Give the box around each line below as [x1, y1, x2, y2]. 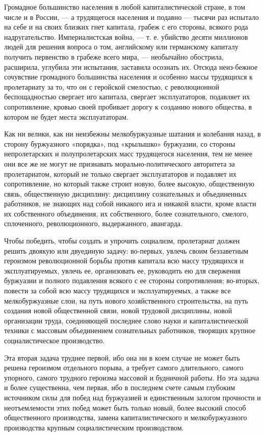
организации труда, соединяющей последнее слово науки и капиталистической [4, 315, 248, 325]
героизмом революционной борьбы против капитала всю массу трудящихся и [4, 255, 244, 266]
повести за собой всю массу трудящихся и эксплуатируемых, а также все [4, 285, 231, 296]
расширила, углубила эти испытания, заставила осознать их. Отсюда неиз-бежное [4, 61, 258, 72]
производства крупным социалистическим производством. [4, 422, 184, 432]
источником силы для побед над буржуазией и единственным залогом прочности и [4, 392, 261, 402]
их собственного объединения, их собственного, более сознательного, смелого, [4, 208, 249, 219]
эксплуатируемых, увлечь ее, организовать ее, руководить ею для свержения [4, 265, 241, 276]
